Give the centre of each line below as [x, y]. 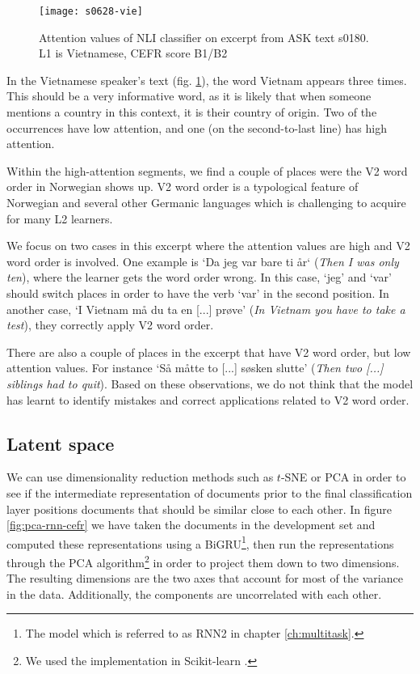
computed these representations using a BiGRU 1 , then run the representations [200, 542]
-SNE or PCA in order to [343, 477]
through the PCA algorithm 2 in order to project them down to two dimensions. [203, 561]
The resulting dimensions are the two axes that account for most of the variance [205, 578]
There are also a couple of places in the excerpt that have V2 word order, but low [209, 352]
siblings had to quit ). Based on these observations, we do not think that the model [210, 383]
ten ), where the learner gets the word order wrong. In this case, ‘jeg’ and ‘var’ [199, 277]
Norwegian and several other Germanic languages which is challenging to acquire [206, 202]
